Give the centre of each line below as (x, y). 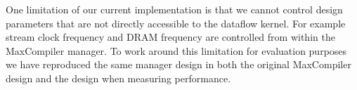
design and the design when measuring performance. (118, 78)
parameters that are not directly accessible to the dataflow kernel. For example (176, 23)
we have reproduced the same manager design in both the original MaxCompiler (178, 64)
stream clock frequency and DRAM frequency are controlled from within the (170, 37)
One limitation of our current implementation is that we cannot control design (174, 9)
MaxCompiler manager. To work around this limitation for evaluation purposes (176, 50)
